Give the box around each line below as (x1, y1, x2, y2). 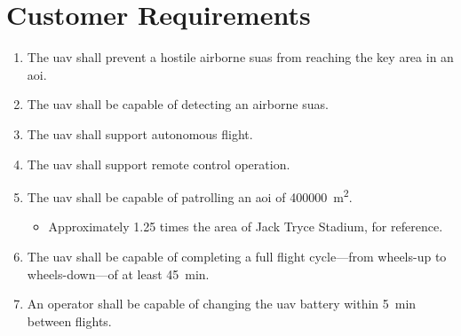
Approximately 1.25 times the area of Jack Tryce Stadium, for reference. (48, 217, 443, 236)
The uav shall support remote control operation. (27, 154, 290, 173)
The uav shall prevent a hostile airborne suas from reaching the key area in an (27, 48, 454, 66)
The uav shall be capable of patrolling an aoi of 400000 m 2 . (27, 185, 353, 206)
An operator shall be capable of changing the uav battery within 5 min (27, 294, 417, 313)
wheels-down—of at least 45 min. (27, 264, 210, 283)
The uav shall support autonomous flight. (27, 124, 253, 143)
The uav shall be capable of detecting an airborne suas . (27, 95, 329, 113)
